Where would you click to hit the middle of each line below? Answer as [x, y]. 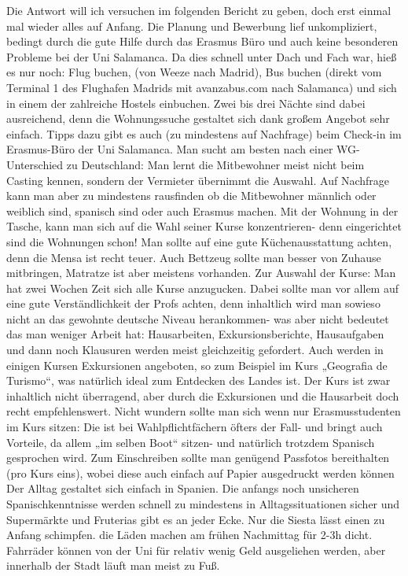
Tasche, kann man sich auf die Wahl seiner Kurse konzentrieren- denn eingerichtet [204, 226]
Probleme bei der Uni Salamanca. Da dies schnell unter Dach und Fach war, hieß [202, 56]
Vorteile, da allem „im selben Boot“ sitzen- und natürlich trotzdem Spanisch [191, 442]
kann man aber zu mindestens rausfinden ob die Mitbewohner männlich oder [191, 196]
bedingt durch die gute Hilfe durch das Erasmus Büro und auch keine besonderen [202, 41]
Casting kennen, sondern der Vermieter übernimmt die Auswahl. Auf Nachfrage [198, 180]
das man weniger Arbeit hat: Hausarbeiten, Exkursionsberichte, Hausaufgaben [195, 334]
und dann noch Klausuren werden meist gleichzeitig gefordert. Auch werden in [195, 350]
